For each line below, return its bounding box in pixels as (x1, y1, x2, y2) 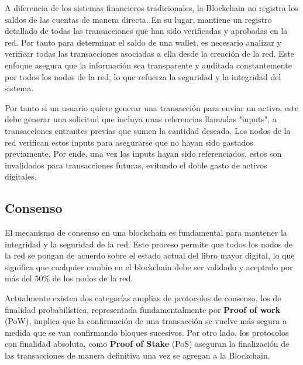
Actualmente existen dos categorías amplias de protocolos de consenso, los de (5, 292, 281, 304)
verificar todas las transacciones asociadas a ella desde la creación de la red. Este (5, 47, 294, 60)
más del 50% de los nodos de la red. (5, 272, 133, 284)
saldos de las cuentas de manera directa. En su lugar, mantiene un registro (5, 13, 272, 25)
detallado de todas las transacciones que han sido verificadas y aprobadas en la (5, 25, 288, 37)
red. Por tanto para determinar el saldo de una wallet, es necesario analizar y (5, 36, 281, 48)
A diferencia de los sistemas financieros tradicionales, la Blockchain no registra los (5, 2, 298, 13)
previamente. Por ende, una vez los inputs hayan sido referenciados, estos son (5, 147, 282, 160)
